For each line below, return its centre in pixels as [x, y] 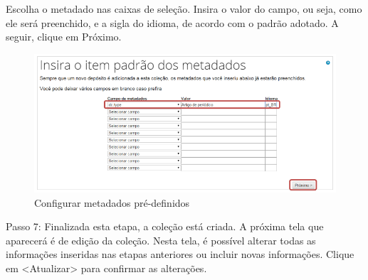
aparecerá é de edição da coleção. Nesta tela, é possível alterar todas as [161, 240]
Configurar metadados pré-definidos [112, 202]
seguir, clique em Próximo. [64, 37]
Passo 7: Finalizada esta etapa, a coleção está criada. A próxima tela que [165, 226]
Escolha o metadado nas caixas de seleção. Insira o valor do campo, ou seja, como [184, 9]
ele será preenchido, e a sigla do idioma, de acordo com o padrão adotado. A [172, 22]
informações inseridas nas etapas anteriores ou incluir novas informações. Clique [180, 254]
